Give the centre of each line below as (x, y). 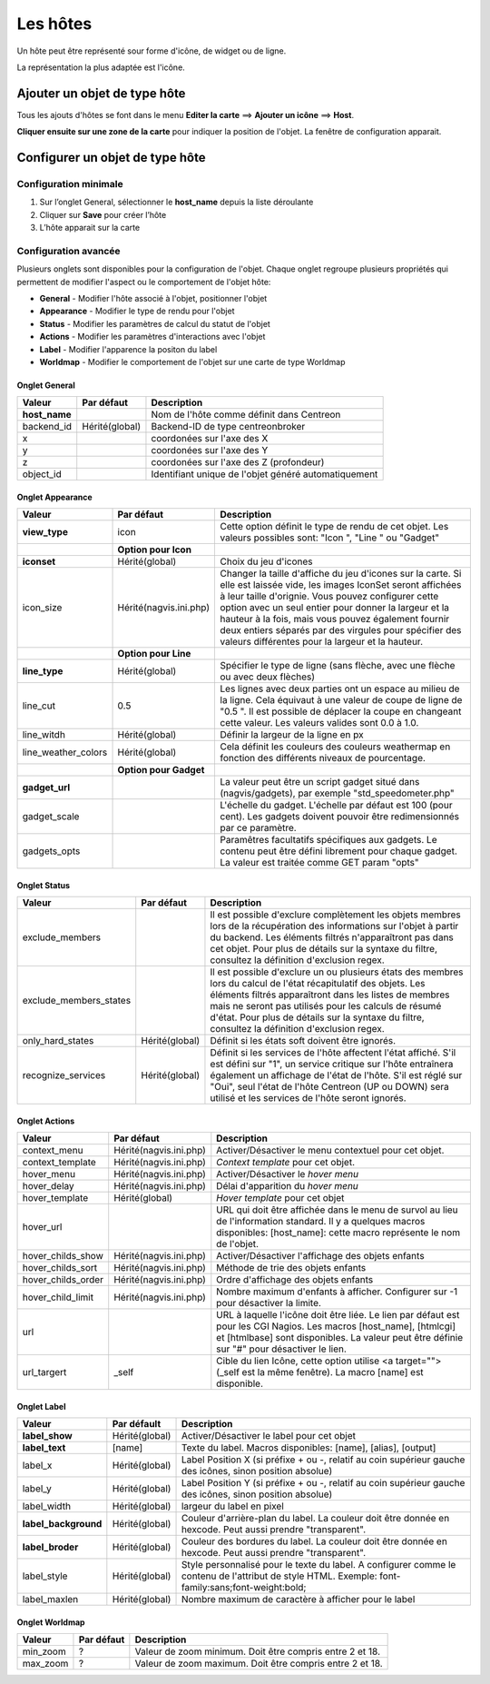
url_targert (44, 1372)
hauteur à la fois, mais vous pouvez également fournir (335, 619)
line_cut (39, 706)
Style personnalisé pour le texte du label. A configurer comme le (318, 1565)
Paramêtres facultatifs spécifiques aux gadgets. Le (328, 840)
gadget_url (46, 788)
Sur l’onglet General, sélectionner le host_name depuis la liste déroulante (176, 202)
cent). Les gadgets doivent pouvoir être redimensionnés (340, 817)
